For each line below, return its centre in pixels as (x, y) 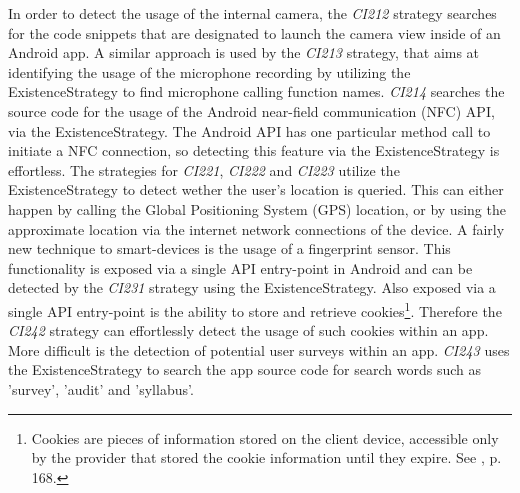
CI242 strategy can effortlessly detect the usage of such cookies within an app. (248, 330)
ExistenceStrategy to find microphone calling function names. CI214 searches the (256, 91)
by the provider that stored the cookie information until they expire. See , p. (266, 457)
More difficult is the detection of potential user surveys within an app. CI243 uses (259, 349)
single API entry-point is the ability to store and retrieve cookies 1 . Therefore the (255, 309)
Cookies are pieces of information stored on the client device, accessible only (265, 437)
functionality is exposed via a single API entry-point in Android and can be (240, 267)
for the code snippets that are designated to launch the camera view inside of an (254, 32)
